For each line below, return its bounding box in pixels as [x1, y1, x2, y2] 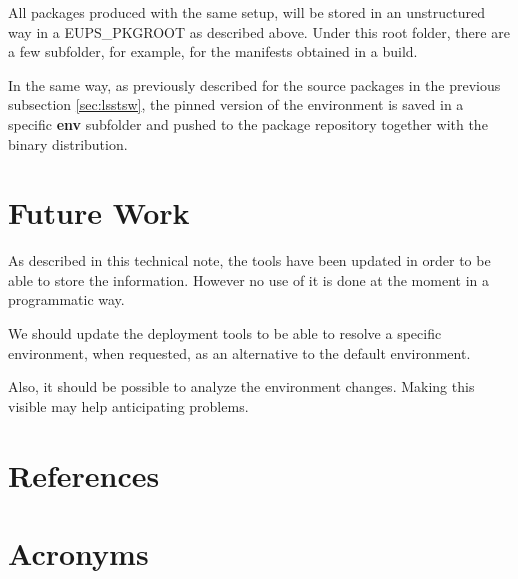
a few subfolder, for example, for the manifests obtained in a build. [8, 41, 418, 62]
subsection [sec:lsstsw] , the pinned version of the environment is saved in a [8, 94, 464, 115]
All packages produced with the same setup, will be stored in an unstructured [8, 2, 485, 22]
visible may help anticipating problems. [8, 395, 249, 416]
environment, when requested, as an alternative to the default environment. [8, 342, 471, 363]
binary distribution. [8, 133, 128, 154]
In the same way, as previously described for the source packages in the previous [8, 74, 501, 95]
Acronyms [8, 533, 149, 573]
